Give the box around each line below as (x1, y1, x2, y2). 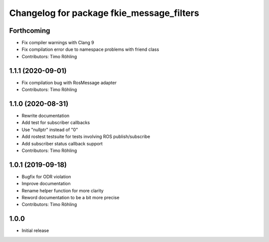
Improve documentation (21, 181, 71, 187)
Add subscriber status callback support (21, 140, 103, 146)
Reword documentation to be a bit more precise (21, 195, 120, 201)
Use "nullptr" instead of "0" (21, 126, 78, 132)
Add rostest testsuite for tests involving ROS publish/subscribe (21, 133, 150, 139)
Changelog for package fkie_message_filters (9, 7, 199, 18)
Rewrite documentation (21, 113, 70, 119)
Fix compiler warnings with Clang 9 (21, 40, 94, 46)
